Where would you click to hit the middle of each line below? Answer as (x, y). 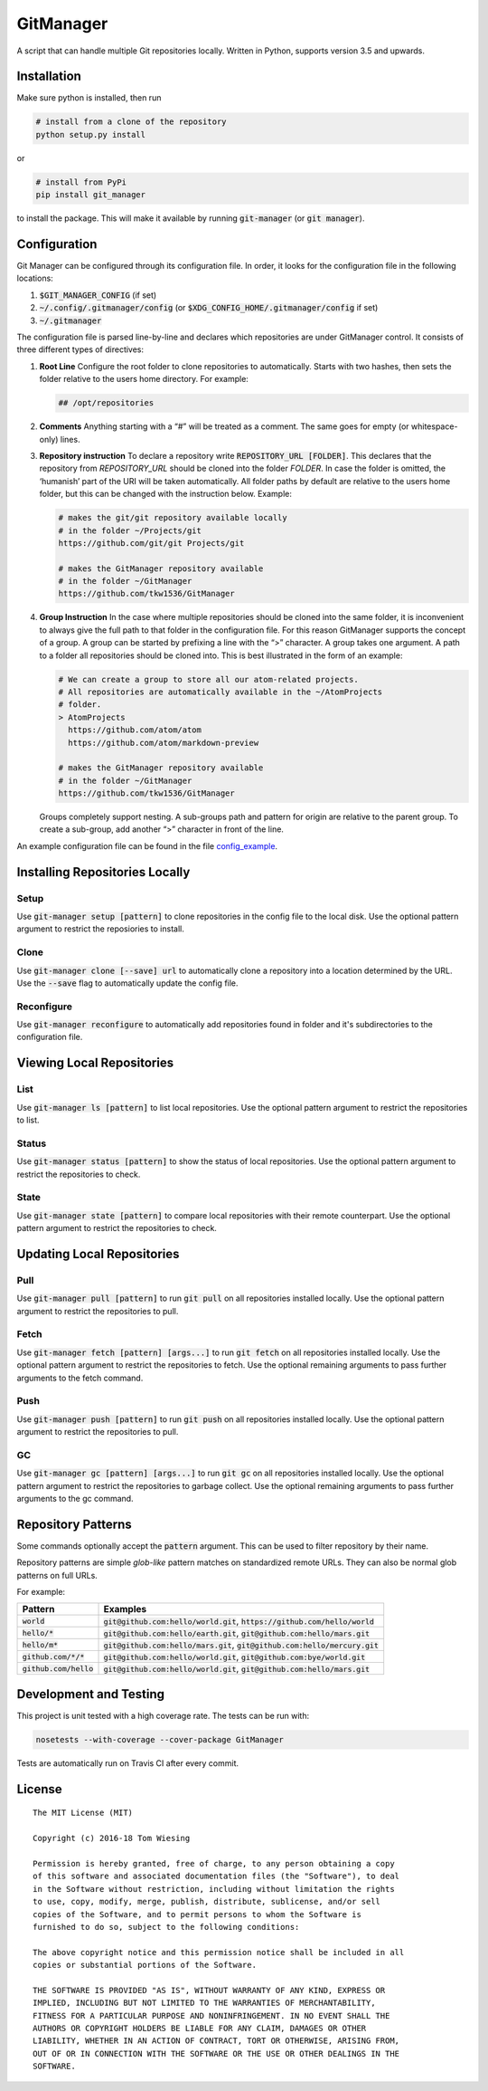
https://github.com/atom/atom (135, 730)
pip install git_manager (91, 195)
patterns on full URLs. (57, 1575)
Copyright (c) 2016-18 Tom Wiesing (112, 1838)
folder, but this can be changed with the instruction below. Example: (166, 494)
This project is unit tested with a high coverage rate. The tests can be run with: (163, 1716)
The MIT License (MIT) (83, 1813)
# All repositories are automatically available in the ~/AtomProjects (221, 692)
